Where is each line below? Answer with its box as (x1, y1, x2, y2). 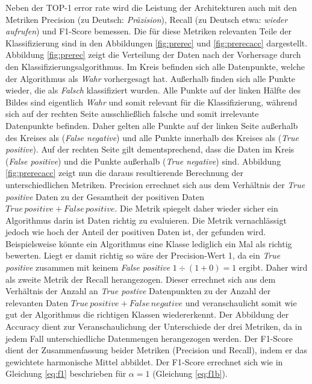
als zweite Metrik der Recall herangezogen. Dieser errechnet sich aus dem (5, 272, 276, 285)
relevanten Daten (5, 296, 69, 309)
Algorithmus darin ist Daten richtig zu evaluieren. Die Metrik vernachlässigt (5, 213, 287, 226)
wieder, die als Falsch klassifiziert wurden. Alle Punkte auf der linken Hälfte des (5, 84, 301, 96)
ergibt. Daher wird (239, 261, 308, 274)
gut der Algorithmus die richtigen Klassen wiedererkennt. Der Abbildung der (5, 308, 289, 321)
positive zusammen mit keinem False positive (5, 261, 170, 274)
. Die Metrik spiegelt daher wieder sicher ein (114, 202, 278, 215)
